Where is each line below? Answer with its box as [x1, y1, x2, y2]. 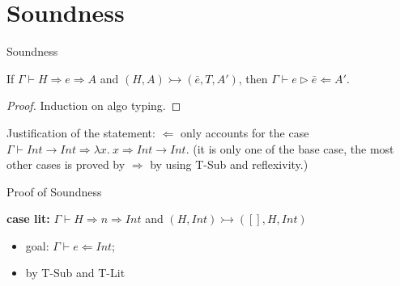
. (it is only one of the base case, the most [185, 140, 394, 157]
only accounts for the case [180, 124, 309, 141]
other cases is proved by [6, 156, 126, 173]
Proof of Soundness [6, 183, 102, 200]
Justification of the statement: [6, 124, 155, 141]
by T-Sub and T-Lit [25, 264, 126, 281]
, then [238, 69, 268, 86]
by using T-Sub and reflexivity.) [150, 156, 309, 173]
